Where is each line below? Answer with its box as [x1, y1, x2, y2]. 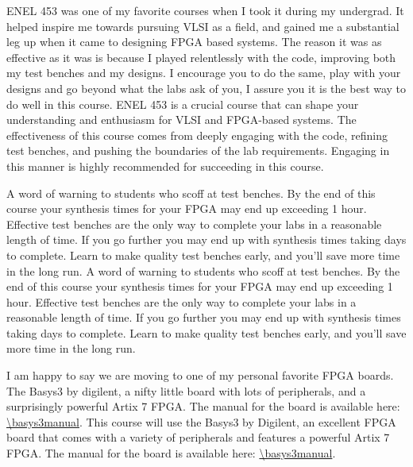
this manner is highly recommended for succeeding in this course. [6, 157, 324, 174]
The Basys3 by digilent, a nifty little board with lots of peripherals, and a [6, 382, 366, 399]
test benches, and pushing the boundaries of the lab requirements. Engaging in [6, 142, 390, 159]
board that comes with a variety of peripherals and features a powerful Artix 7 [6, 429, 390, 446]
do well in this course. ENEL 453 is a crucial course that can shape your [6, 95, 359, 112]
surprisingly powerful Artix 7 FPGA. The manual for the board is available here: [6, 398, 400, 415]
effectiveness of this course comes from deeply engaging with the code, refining [6, 126, 388, 143]
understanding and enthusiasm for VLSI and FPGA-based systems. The [6, 111, 357, 128]
